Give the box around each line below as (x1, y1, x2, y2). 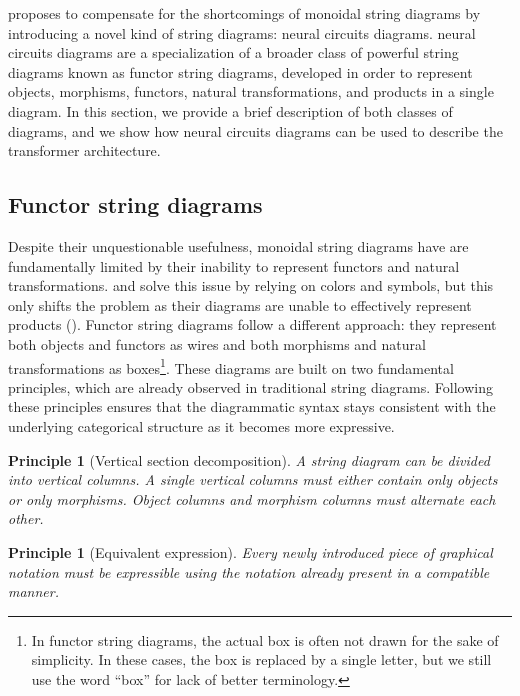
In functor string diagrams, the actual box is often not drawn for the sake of (31, 629, 499, 650)
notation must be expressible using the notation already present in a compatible (8, 561, 490, 582)
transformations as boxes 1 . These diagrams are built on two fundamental (8, 354, 454, 378)
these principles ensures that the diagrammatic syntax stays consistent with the (8, 396, 496, 417)
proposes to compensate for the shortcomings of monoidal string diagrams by (8, 3, 481, 23)
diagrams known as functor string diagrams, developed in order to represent (8, 61, 473, 82)
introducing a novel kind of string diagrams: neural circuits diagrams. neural (8, 22, 476, 43)
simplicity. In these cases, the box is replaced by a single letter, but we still (31, 649, 492, 670)
